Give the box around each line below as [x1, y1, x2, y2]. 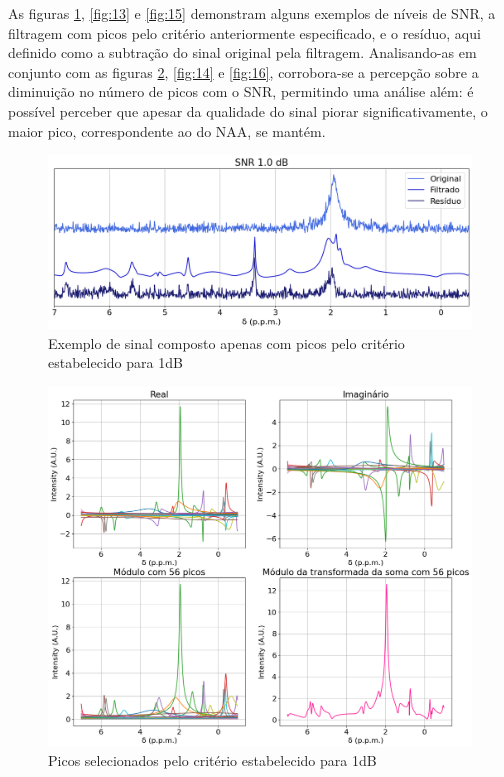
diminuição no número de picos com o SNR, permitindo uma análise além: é [8, 81, 474, 102]
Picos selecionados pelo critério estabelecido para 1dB [48, 750, 377, 771]
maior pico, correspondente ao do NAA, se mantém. [8, 120, 326, 141]
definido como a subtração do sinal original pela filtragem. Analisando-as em [8, 42, 477, 63]
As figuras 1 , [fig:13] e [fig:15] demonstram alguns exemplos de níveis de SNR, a [8, 3, 496, 23]
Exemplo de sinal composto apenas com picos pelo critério [48, 332, 405, 353]
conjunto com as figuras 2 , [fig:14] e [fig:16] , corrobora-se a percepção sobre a [8, 61, 479, 82]
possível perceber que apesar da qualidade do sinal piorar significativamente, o [8, 100, 488, 121]
